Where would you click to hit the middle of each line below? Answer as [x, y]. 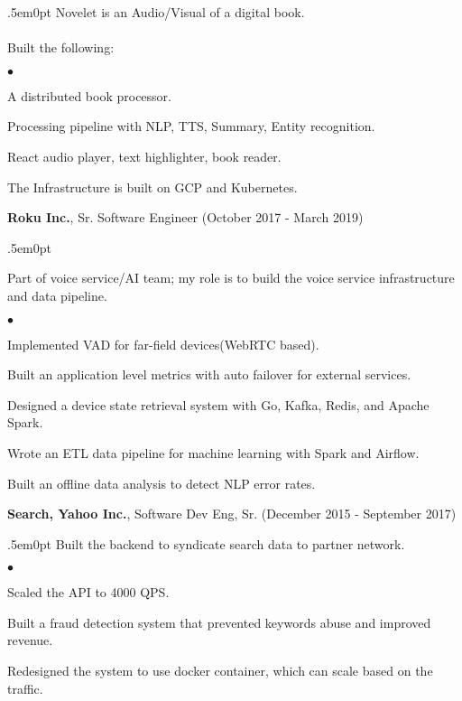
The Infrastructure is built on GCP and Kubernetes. [152, 187]
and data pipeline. [57, 295]
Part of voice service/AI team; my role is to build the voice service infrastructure [231, 278]
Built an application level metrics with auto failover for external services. [209, 374]
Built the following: [61, 47]
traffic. [25, 688]
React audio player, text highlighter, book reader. [144, 156]
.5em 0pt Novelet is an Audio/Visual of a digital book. [156, 12]
